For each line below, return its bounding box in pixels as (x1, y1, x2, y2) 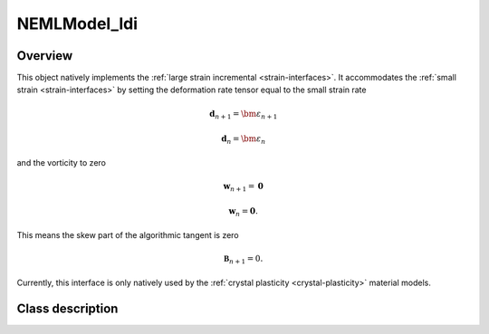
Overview (16, 48, 73, 63)
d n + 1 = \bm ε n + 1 (209, 109, 278, 121)
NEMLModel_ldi (16, 14, 139, 33)
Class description (16, 301, 119, 316)
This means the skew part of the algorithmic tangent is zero (16, 230, 239, 241)
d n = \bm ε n (220, 134, 266, 146)
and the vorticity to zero (16, 157, 106, 167)
